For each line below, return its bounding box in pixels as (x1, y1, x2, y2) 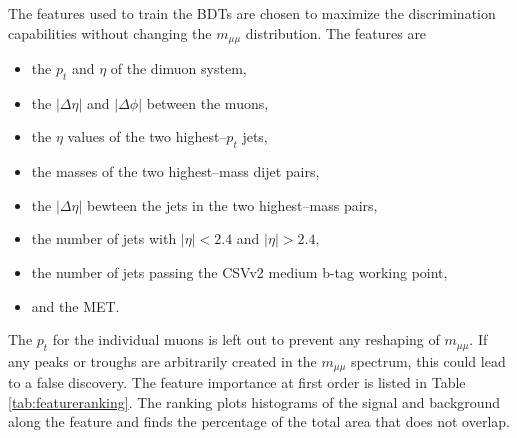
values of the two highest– (67, 126, 227, 147)
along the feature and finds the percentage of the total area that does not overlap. (8, 411, 510, 432)
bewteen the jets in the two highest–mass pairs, (86, 194, 378, 215)
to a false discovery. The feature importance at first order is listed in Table (8, 372, 466, 393)
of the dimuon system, (110, 58, 247, 79)
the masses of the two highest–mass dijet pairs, (31, 161, 320, 182)
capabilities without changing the (8, 22, 212, 43)
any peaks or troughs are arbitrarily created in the (8, 350, 317, 371)
